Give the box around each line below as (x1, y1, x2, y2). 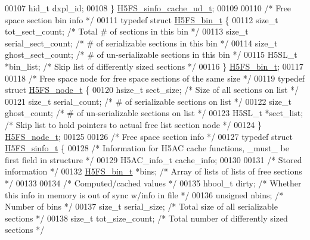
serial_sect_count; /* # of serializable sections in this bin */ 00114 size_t (5, 36, 278, 49)
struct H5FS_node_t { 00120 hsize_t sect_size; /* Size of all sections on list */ (5, 83, 299, 96)
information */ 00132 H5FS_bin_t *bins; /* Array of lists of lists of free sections (5, 165, 302, 177)
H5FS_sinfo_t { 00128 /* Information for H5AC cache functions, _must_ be (5, 142, 289, 154)
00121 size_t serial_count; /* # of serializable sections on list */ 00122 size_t (5, 95, 292, 107)
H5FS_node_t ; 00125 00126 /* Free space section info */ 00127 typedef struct (5, 130, 293, 142)
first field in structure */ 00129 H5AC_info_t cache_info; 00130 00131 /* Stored (5, 153, 302, 166)
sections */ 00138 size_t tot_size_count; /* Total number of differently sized (5, 211, 288, 224)
